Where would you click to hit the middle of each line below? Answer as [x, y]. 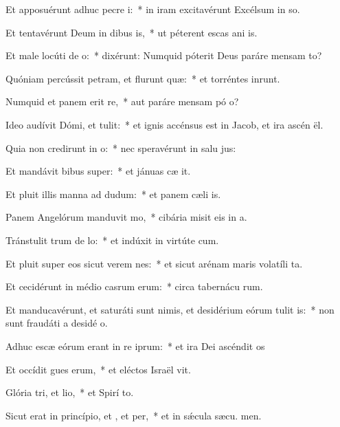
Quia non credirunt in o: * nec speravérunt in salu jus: [121, 147]
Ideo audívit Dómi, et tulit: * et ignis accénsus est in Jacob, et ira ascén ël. [165, 124]
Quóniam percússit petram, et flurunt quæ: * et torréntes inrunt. [143, 78]
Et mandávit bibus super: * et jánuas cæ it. [98, 171]
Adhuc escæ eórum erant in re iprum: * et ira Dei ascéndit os [135, 346]
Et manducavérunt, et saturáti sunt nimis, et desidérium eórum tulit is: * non [170, 309]
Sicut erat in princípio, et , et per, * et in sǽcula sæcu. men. [134, 415]
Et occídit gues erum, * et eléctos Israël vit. [98, 369]
